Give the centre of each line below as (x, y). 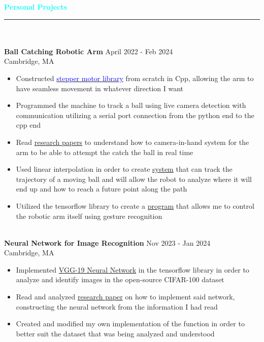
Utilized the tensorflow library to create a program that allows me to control (135, 205)
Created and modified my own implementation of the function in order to (130, 324)
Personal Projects (36, 7)
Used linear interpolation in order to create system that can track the (124, 169)
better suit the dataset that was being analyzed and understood (115, 333)
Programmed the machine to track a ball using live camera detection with (131, 105)
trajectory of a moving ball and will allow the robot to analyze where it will (134, 179)
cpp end (28, 125)
